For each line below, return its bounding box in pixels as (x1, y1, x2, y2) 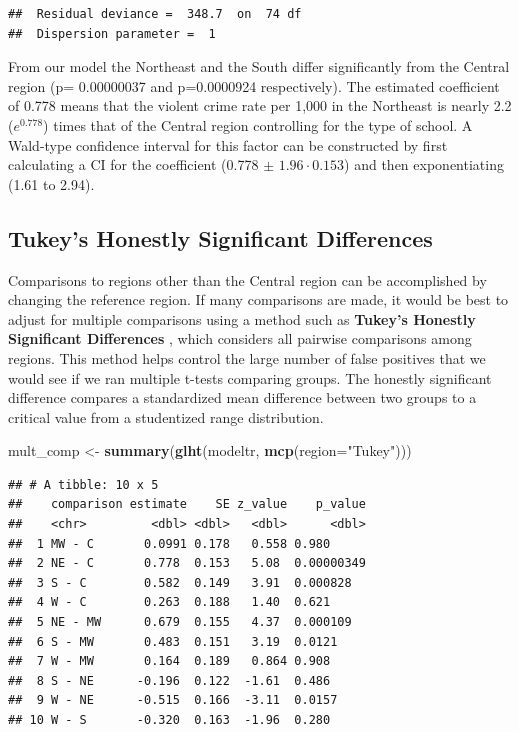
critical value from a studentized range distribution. (8, 406, 324, 427)
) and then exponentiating (344, 154, 504, 175)
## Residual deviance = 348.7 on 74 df (8, 7, 302, 21)
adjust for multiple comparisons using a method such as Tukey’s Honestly (8, 308, 476, 329)
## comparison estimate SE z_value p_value (8, 497, 366, 512)
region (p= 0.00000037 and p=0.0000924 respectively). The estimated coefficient (8, 75, 500, 96)
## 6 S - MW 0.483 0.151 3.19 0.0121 (8, 634, 338, 649)
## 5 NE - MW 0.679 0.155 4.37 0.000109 (8, 615, 352, 630)
